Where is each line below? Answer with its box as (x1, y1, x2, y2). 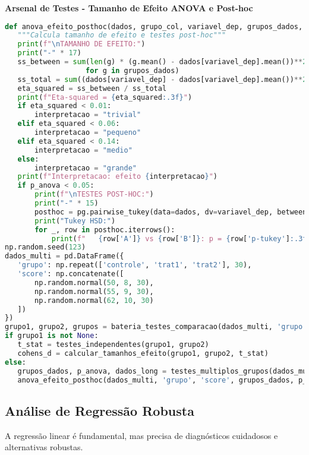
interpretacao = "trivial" (34, 110, 141, 119)
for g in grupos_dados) (86, 66, 179, 75)
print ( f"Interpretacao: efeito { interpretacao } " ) (17, 172, 218, 181)
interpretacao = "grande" (34, 163, 137, 172)
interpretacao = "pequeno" (34, 128, 141, 137)
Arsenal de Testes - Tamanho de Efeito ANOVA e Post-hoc (5, 2, 253, 14)
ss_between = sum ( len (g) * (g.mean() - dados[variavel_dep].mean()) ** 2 (17, 58, 307, 67)
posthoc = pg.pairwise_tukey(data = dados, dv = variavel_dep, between (34, 207, 307, 216)
